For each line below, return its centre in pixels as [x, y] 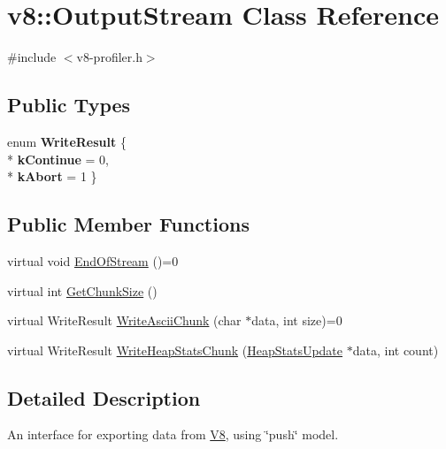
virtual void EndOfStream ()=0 [93, 260]
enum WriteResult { [67, 141]
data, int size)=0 [297, 320]
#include [32, 57]
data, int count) [396, 350]
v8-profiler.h [109, 57]
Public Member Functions [128, 224]
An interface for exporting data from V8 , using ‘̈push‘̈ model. [173, 434]
